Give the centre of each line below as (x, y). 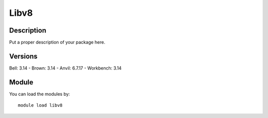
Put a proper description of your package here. (57, 42)
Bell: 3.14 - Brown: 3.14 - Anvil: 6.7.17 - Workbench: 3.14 (65, 68)
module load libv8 (40, 105)
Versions (23, 56)
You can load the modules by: (40, 94)
